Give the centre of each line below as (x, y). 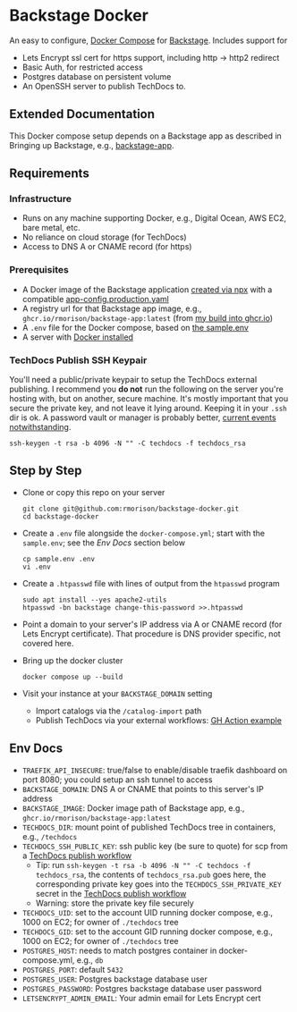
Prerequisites (39, 270)
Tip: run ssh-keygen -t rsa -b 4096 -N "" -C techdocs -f (143, 864)
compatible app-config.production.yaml (96, 299)
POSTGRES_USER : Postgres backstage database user (115, 979)
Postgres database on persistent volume (97, 76)
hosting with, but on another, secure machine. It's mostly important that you (149, 399)
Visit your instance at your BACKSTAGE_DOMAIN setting (117, 693)
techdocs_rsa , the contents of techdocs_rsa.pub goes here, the (151, 874)
